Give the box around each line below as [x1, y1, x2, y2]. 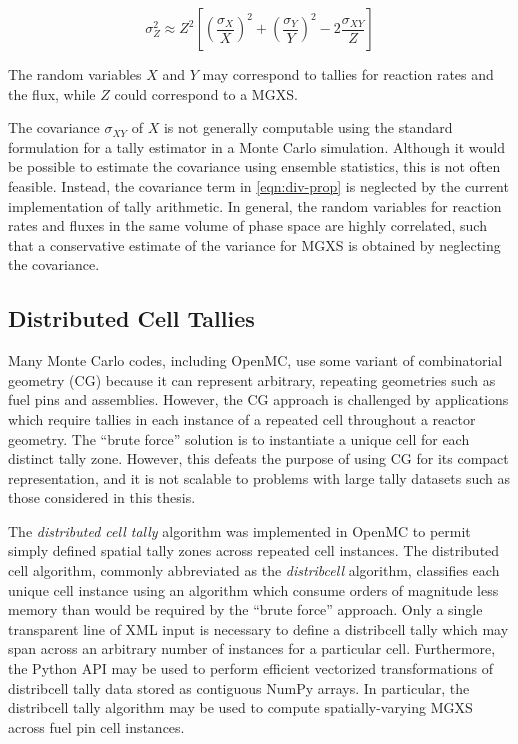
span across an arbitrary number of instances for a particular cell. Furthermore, [8, 638, 496, 659]
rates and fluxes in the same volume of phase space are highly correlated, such [8, 215, 487, 236]
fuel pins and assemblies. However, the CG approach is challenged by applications [8, 389, 509, 410]
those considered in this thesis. [8, 487, 196, 508]
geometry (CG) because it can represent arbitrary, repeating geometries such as [8, 369, 496, 390]
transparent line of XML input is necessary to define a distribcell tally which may [8, 618, 509, 639]
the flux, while [8, 83, 96, 104]
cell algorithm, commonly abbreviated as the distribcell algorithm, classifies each [8, 560, 500, 581]
